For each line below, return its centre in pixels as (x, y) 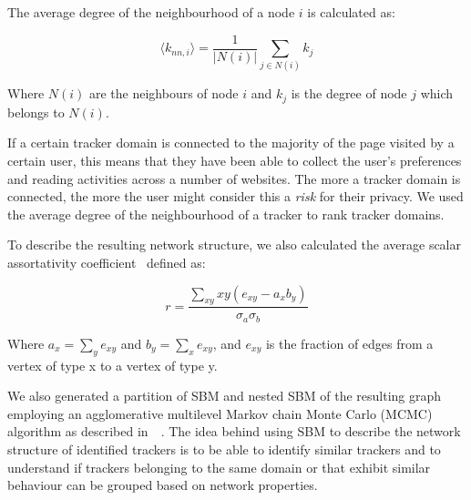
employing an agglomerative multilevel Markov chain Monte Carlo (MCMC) (220, 413)
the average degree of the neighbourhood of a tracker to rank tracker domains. (226, 214)
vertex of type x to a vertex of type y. (113, 365)
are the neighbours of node (164, 93)
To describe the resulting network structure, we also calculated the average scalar (234, 245)
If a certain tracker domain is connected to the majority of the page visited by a (231, 143)
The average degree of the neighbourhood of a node (151, 12)
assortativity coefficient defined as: (107, 262)
